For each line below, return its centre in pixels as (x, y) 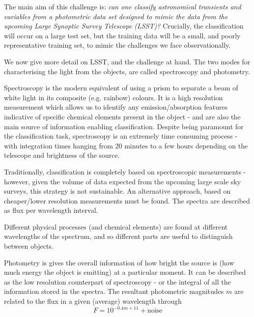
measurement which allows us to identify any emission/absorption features (116, 107)
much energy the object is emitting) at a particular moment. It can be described (125, 272)
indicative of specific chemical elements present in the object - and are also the (122, 116)
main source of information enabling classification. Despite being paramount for (124, 126)
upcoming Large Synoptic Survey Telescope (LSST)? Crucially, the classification (124, 26)
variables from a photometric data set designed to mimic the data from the (116, 16)
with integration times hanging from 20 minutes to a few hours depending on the (126, 145)
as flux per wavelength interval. (51, 210)
